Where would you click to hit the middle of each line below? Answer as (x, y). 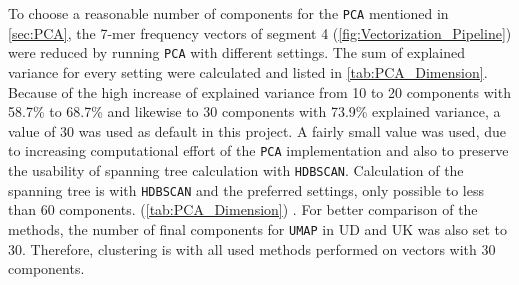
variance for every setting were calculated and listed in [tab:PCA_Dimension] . (248, 71)
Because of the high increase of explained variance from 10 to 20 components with (259, 91)
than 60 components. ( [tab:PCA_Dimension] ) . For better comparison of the (243, 209)
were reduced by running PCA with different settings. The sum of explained (237, 52)
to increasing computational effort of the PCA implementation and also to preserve (258, 150)
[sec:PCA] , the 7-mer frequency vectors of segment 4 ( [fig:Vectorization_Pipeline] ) (260, 32)
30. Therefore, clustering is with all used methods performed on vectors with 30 (252, 248)
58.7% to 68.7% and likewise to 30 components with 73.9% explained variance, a (254, 111)
